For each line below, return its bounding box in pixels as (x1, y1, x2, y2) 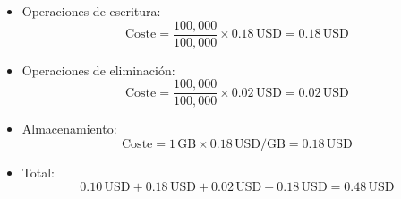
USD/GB (235, 137, 286, 151)
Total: (21, 162, 55, 181)
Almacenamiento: (21, 119, 117, 138)
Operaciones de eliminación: (21, 60, 175, 79)
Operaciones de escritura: (21, 2, 161, 20)
